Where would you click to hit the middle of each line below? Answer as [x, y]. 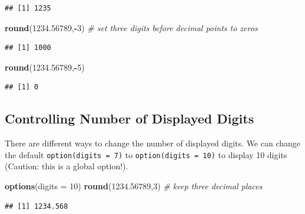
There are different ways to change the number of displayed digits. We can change [153, 143]
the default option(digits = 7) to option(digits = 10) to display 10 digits [146, 154]
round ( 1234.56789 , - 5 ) [45, 67]
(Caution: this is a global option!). [67, 166]
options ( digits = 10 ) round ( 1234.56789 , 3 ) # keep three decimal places [134, 186]
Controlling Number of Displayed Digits [130, 118]
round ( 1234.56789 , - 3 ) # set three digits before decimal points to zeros [131, 27]
